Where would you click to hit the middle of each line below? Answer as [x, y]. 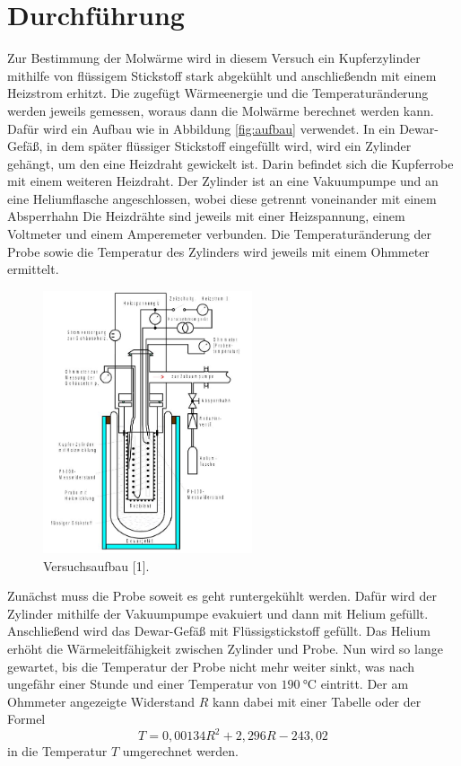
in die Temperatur [57, 751]
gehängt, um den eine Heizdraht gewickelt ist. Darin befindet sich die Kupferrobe [230, 163]
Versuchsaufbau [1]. [96, 565]
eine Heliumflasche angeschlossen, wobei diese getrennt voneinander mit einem [222, 198]
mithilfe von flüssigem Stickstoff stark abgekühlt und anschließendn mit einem [222, 75]
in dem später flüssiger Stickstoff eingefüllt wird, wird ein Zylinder [229, 146]
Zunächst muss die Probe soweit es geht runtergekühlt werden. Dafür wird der [222, 596]
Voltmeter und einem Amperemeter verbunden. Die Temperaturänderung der [220, 234]
